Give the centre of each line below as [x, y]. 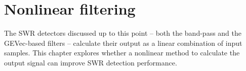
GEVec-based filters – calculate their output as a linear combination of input [123, 43]
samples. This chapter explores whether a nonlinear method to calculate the [122, 53]
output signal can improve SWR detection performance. [91, 62]
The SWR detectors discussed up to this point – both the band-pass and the [123, 33]
